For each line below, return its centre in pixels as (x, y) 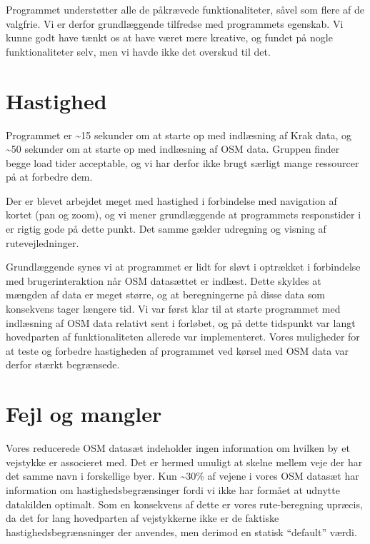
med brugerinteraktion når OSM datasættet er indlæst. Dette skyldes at (164, 280)
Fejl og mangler (84, 414)
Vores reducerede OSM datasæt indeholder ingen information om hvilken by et (178, 448)
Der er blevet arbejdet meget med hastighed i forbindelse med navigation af (171, 200)
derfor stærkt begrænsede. (63, 364)
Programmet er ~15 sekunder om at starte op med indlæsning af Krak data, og (179, 135)
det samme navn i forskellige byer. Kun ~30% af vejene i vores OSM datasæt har (182, 476)
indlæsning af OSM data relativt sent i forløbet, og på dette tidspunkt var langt (181, 322)
